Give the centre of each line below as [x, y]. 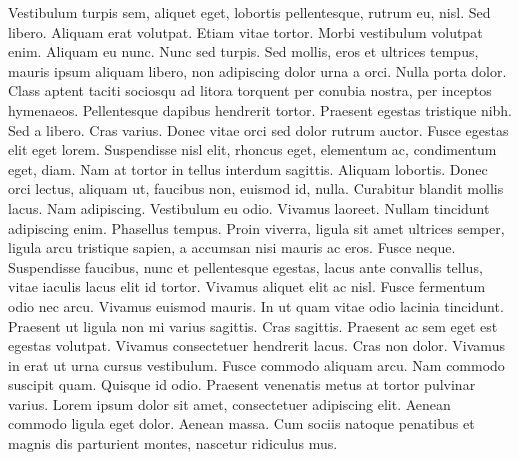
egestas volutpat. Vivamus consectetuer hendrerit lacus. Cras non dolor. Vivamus [256, 345]
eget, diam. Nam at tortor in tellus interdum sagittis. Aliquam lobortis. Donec [248, 168]
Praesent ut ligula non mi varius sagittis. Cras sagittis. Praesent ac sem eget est [253, 325]
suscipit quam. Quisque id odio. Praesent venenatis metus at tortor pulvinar [242, 384]
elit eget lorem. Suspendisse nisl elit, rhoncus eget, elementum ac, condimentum [252, 149]
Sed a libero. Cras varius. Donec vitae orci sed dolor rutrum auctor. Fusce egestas [258, 129]
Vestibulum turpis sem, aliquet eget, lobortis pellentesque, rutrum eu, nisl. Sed [249, 12]
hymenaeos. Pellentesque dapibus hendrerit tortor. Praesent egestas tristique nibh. [260, 109]
